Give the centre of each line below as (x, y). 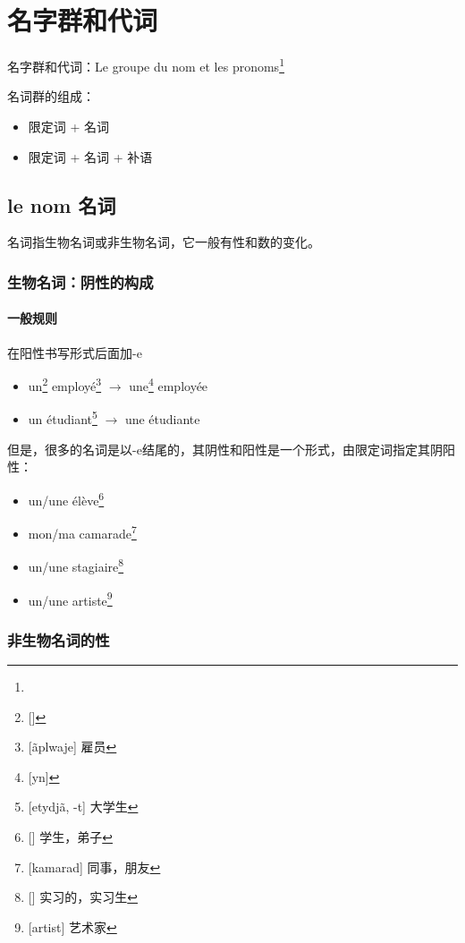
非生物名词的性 (59, 639)
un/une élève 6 (66, 498)
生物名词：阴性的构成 (80, 281)
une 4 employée (169, 384)
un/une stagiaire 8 (76, 565)
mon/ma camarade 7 (82, 532)
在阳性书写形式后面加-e (75, 352)
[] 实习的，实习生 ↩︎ (83, 897)
